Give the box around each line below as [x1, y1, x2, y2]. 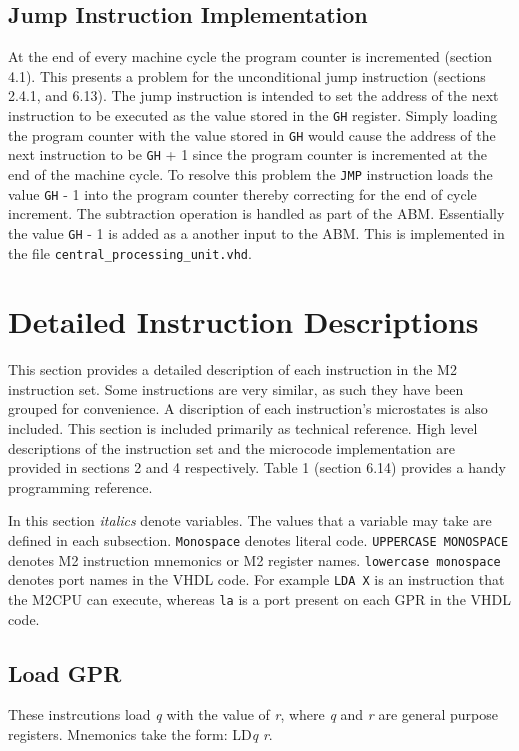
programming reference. [8, 476, 153, 497]
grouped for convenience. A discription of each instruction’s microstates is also [8, 398, 488, 419]
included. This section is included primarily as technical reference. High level [8, 418, 478, 439]
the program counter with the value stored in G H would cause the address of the [8, 124, 496, 145]
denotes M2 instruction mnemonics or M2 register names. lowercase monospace [8, 549, 501, 570]
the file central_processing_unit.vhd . [8, 242, 252, 263]
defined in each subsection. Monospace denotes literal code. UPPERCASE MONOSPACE [8, 530, 509, 551]
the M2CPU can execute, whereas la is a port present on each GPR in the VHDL [8, 589, 511, 610]
